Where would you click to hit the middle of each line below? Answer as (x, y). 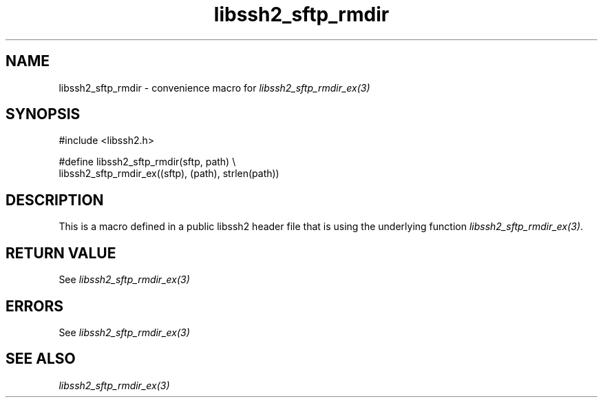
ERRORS (35, 306)
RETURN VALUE (61, 253)
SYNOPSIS (43, 114)
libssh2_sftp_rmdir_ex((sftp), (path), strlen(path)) (169, 174)
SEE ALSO (41, 359)
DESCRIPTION (55, 200)
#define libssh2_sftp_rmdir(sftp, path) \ (147, 162)
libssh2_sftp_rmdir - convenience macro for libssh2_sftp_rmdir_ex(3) (214, 87)
